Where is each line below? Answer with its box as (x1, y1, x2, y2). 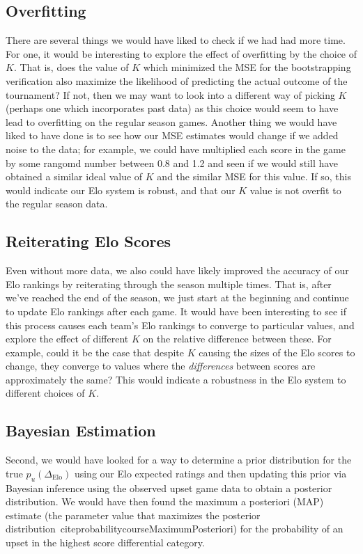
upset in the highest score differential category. (6, 535, 205, 550)
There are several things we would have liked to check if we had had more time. (6, 33, 346, 47)
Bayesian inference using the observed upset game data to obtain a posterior (6, 480, 332, 495)
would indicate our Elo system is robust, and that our (6, 182, 235, 197)
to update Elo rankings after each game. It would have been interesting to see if (6, 303, 346, 318)
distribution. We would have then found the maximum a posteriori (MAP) (6, 494, 324, 509)
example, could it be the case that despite (6, 345, 185, 359)
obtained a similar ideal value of (6, 169, 143, 184)
